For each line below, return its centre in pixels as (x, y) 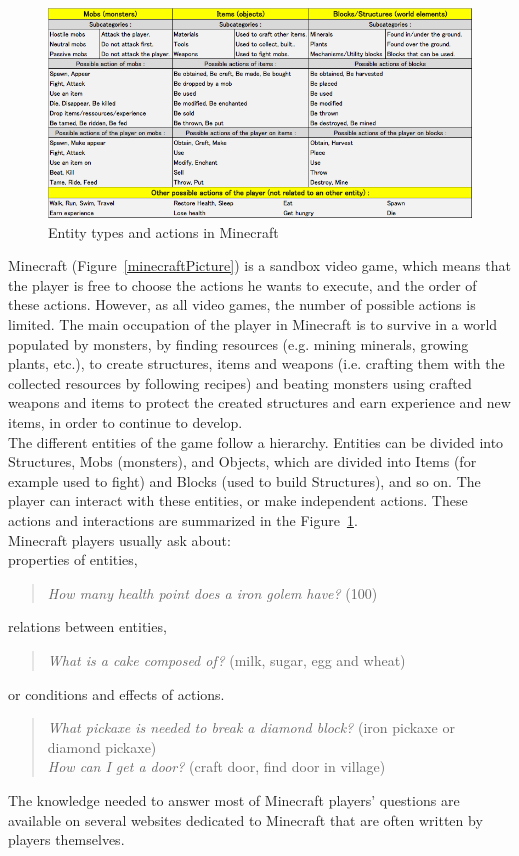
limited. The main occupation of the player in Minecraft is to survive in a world (253, 324)
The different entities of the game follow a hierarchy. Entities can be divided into (256, 441)
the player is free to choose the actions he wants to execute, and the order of (242, 284)
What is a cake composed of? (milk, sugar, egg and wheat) (226, 659)
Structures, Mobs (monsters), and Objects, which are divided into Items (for (242, 461)
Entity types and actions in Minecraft (163, 231)
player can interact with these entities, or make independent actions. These (238, 500)
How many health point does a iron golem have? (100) (212, 592)
